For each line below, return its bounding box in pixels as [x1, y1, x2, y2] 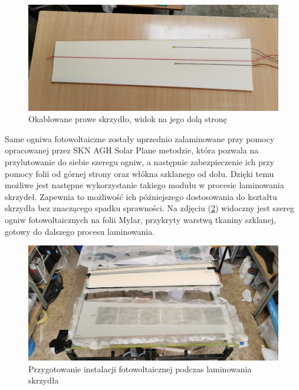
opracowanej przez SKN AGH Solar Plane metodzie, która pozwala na [5, 144, 259, 156]
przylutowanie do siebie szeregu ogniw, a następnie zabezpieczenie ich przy [5, 156, 274, 168]
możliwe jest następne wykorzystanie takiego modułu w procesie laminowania [5, 179, 284, 191]
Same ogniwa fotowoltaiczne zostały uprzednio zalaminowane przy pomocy [5, 132, 275, 145]
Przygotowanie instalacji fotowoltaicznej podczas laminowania [28, 362, 252, 375]
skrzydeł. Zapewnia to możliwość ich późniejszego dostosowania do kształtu [5, 190, 277, 202]
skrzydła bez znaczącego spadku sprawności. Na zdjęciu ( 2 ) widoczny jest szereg [5, 202, 294, 214]
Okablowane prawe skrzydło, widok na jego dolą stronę [28, 113, 227, 125]
